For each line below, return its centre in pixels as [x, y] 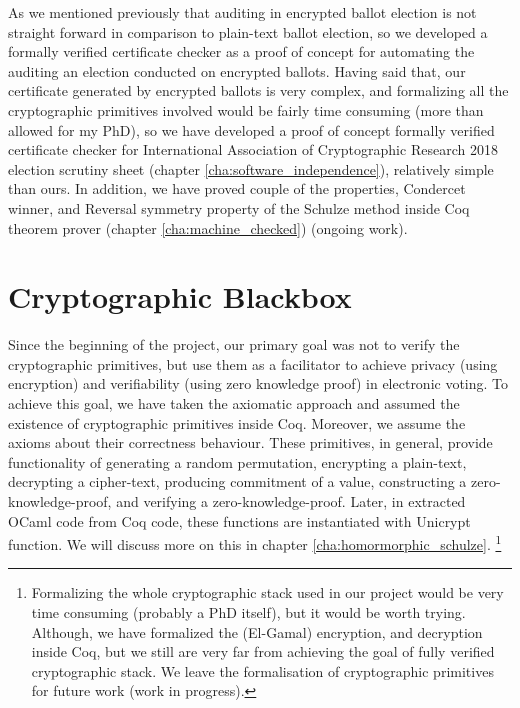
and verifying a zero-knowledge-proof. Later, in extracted [291, 501]
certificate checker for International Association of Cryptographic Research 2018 [253, 149]
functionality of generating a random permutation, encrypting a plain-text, [237, 461]
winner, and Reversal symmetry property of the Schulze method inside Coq [239, 207]
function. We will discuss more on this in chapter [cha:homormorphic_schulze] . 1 [255, 542]
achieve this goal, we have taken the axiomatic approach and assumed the [234, 403]
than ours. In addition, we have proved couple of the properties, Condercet [237, 188]
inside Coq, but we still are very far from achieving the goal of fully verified [263, 651]
